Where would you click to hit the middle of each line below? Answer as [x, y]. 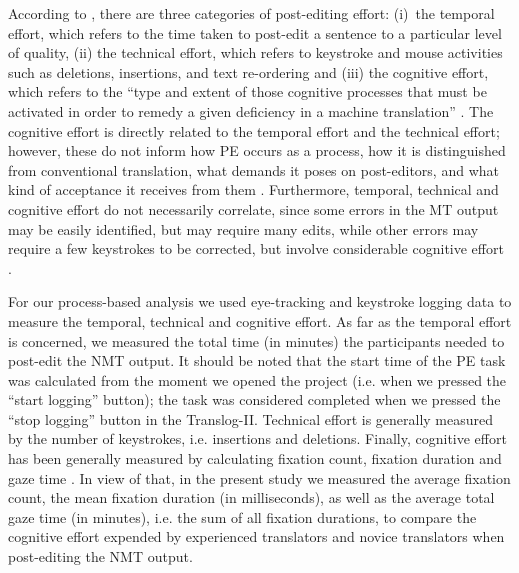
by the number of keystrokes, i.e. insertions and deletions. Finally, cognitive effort [257, 438]
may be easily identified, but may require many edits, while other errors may [243, 228]
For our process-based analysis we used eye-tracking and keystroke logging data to [260, 301]
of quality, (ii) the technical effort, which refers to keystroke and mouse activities [255, 52]
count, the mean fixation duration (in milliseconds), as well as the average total [251, 497]
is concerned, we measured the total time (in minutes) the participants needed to [256, 340]
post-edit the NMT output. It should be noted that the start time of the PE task [257, 360]
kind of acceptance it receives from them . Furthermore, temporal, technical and [253, 189]
